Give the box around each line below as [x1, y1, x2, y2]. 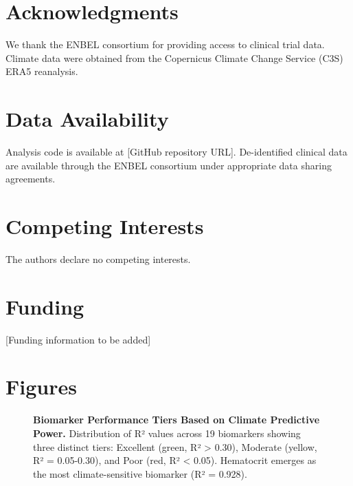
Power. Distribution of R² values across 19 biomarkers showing [33, 425, 301, 440]
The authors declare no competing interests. [5, 251, 191, 266]
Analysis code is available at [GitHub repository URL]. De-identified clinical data [5, 145, 348, 159]
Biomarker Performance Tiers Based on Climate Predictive [33, 412, 320, 427]
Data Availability [5, 105, 169, 133]
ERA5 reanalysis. [5, 64, 78, 78]
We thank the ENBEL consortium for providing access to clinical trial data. [5, 37, 325, 52]
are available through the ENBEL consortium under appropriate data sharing [5, 158, 332, 172]
